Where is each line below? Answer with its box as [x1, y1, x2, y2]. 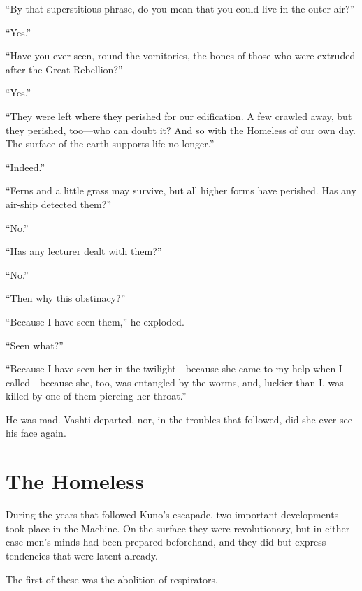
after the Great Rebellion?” [6, 61, 123, 76]
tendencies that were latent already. [6, 548, 158, 562]
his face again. [6, 425, 66, 440]
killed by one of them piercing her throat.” [6, 388, 187, 403]
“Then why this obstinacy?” [6, 291, 126, 305]
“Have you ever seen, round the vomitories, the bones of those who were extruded [6, 48, 356, 63]
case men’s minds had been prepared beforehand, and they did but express [6, 534, 326, 549]
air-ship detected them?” [6, 196, 111, 211]
